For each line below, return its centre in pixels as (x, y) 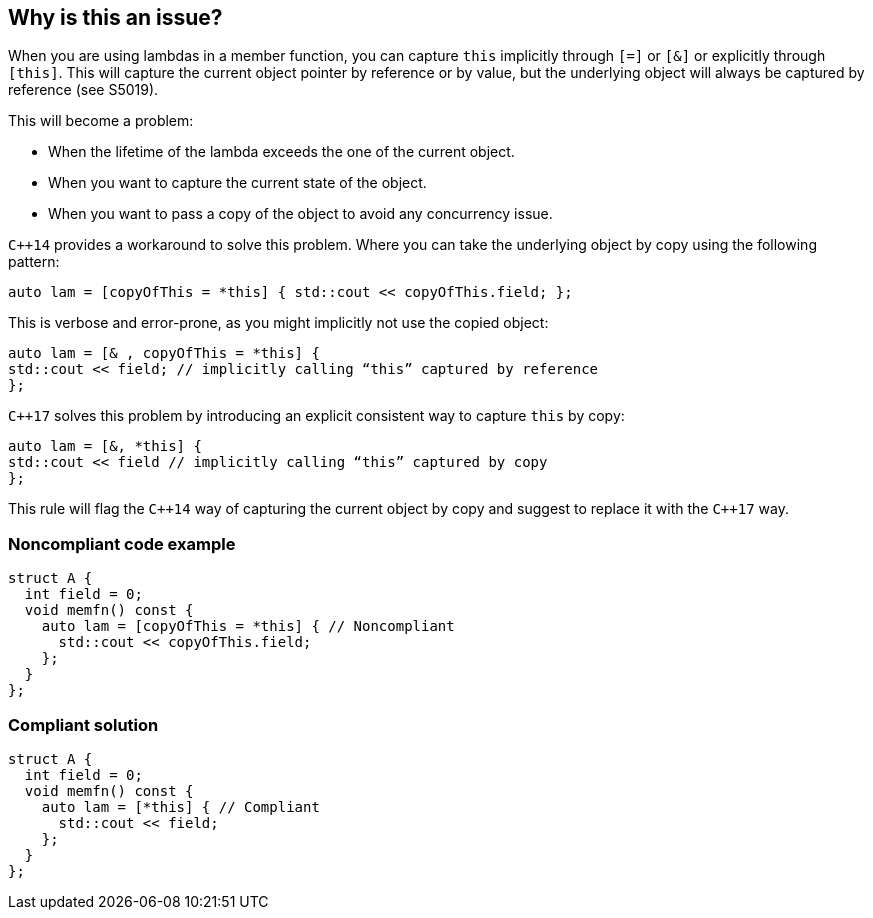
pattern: (34, 262)
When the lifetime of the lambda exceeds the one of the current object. (281, 152)
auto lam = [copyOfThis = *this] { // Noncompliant (248, 626)
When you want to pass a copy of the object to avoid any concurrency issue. (300, 214)
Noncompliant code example (122, 543)
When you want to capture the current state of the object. (237, 183)
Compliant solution (83, 724)
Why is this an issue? (115, 17)
